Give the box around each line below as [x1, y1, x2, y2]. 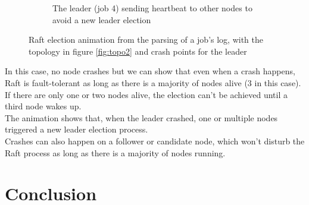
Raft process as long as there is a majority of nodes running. [5, 146, 226, 159]
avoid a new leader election [52, 13, 151, 26]
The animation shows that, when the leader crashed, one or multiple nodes [5, 111, 278, 124]
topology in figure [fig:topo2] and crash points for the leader [29, 45, 247, 57]
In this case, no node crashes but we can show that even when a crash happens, [5, 65, 295, 77]
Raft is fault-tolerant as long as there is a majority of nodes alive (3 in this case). [5, 76, 301, 89]
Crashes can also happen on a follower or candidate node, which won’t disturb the [5, 134, 305, 147]
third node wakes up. [5, 100, 82, 112]
